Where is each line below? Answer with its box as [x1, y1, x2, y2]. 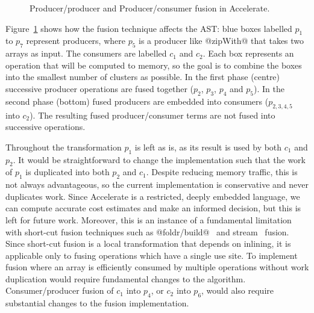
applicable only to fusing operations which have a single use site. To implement [5, 249, 298, 261]
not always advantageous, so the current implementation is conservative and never [5, 178, 309, 191]
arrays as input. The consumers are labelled [5, 47, 167, 60]
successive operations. [5, 120, 86, 133]
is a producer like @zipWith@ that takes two [139, 34, 304, 47]
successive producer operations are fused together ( [5, 82, 194, 95]
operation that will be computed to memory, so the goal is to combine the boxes [5, 58, 302, 71]
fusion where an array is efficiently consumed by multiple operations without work [5, 261, 309, 273]
